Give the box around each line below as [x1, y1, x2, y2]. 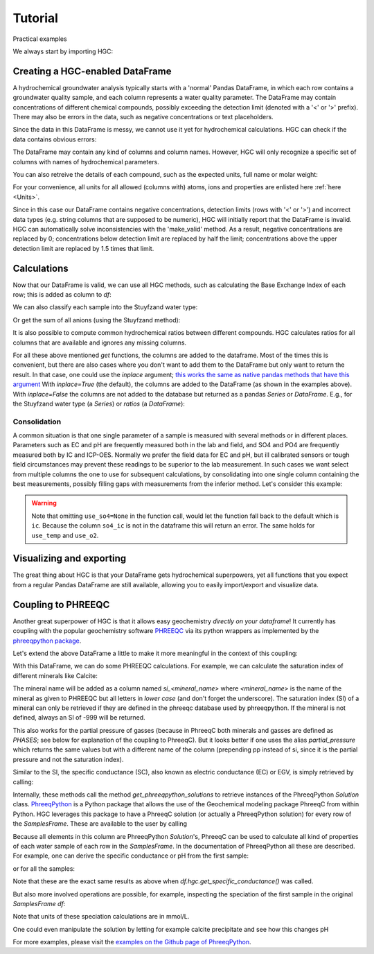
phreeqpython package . [12, 636, 82, 645]
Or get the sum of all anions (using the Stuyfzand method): [12, 315, 181, 324]
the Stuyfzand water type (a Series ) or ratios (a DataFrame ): [12, 399, 185, 408]
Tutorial [12, 10, 59, 26]
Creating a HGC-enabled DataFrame [12, 65, 172, 77]
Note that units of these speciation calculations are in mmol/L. [12, 912, 190, 921]
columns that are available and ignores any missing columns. [12, 338, 187, 347]
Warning [31, 499, 57, 508]
